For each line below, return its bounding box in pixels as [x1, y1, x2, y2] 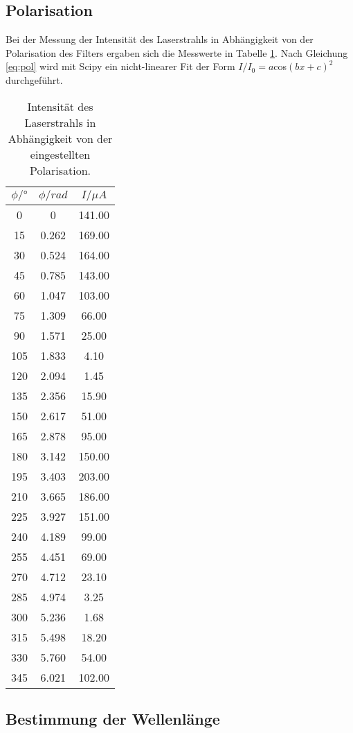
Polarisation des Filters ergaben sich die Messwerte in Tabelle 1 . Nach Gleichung [6, 45, 348, 60]
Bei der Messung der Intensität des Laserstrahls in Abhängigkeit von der [6, 32, 314, 46]
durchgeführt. [6, 72, 63, 87]
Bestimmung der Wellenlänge [6, 707, 220, 729]
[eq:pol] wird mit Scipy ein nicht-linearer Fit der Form [6, 59, 235, 74]
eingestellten [30, 146, 91, 162]
